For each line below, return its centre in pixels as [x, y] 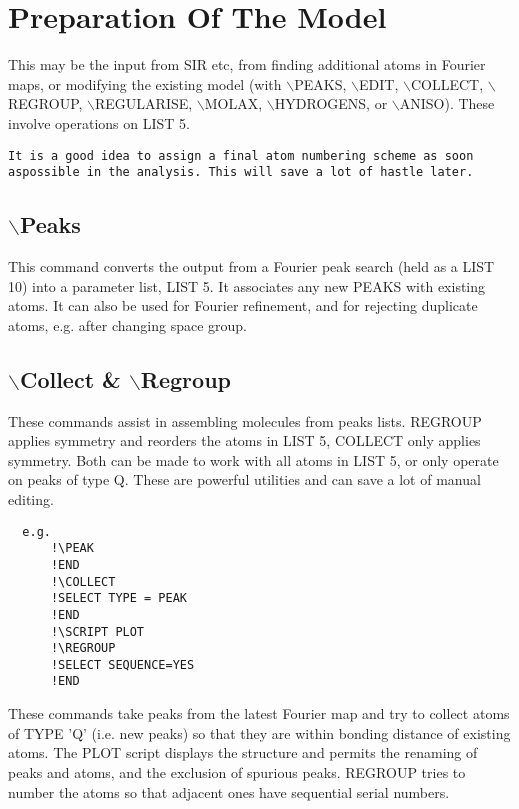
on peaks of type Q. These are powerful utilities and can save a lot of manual [244, 479]
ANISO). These [447, 103]
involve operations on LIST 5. [99, 122]
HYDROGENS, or [331, 103]
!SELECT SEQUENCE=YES [122, 664]
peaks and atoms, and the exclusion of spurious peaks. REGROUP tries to [237, 771]
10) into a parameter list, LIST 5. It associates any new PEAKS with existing [247, 285]
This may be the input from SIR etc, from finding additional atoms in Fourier [247, 64]
